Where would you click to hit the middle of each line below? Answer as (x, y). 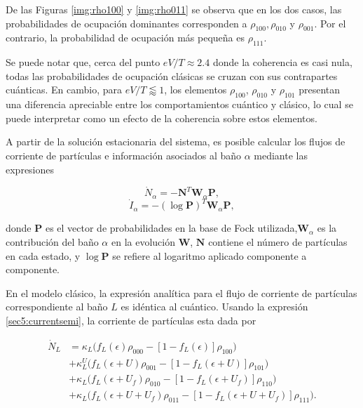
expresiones (30, 169)
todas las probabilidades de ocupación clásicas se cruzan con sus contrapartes (172, 75)
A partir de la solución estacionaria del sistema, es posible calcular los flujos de (176, 142)
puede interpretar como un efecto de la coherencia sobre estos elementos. (162, 118)
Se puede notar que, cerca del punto (83, 62)
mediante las (281, 155)
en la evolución (143, 241)
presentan (320, 90)
